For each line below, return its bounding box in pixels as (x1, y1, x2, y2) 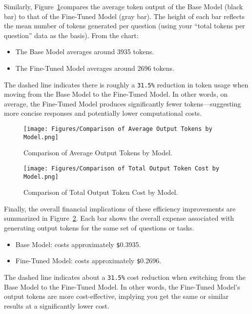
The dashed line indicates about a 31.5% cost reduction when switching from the (4, 272, 246, 282)
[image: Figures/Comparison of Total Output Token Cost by (23, 165, 219, 172)
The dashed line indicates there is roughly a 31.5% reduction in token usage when (4, 79, 249, 89)
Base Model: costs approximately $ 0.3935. (15, 239, 141, 249)
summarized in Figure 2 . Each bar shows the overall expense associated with (4, 213, 234, 223)
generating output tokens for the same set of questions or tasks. (4, 223, 194, 232)
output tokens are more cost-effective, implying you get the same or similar (4, 291, 229, 301)
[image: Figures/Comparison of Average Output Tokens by (23, 126, 212, 132)
